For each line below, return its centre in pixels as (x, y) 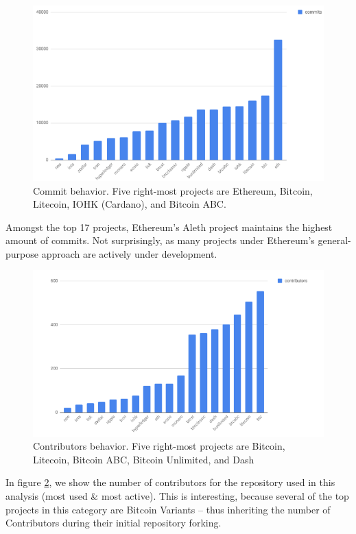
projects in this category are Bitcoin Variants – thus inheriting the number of (168, 509)
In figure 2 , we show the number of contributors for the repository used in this (170, 482)
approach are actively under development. (129, 253)
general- (334, 240)
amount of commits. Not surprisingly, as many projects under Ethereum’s (160, 240)
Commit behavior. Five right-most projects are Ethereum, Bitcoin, (173, 190)
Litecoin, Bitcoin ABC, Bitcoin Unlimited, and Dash (144, 459)
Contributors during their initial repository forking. (114, 523)
